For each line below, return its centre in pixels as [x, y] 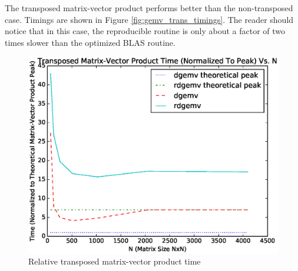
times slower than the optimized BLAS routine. [90, 42]
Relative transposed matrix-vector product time [115, 261]
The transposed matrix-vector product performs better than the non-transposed [149, 8]
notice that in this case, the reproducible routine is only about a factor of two [145, 31]
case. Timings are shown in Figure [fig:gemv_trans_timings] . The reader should [149, 19]
